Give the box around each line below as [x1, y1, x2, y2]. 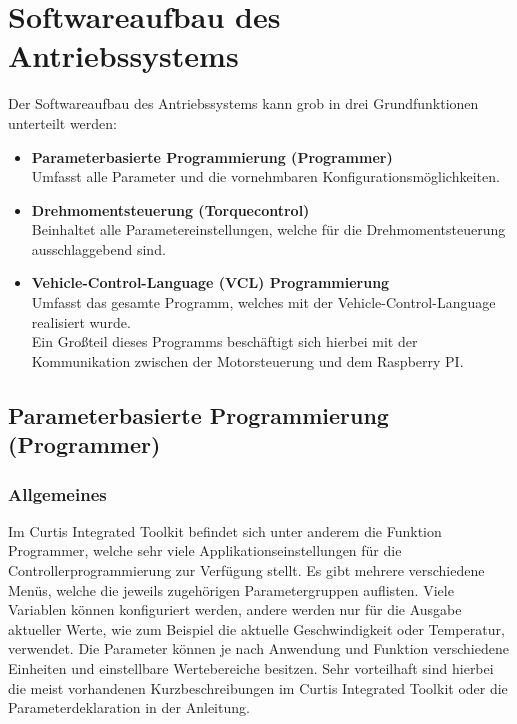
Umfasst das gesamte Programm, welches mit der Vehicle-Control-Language [31, 292, 496, 313]
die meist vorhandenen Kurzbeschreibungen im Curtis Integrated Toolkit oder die [8, 677, 508, 698]
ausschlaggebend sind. [31, 238, 166, 259]
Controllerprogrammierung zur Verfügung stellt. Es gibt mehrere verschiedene [8, 560, 485, 581]
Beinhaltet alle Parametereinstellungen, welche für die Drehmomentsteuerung [31, 219, 506, 240]
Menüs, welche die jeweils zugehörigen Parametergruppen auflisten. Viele [8, 579, 454, 600]
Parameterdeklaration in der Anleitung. [8, 697, 250, 718]
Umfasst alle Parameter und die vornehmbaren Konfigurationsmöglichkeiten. [31, 166, 500, 187]
